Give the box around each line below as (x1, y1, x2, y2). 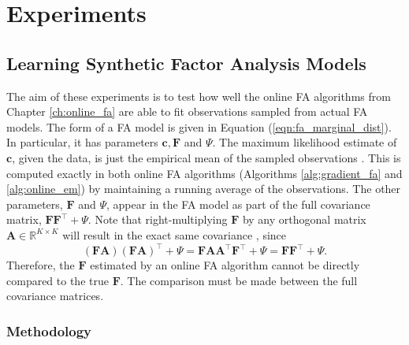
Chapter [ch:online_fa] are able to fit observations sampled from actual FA (6, 103, 368, 120)
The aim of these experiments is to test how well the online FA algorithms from (6, 87, 391, 104)
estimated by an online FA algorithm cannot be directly (90, 257, 360, 273)
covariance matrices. (6, 287, 104, 304)
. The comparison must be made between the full (120, 272, 358, 288)
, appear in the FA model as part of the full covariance (106, 195, 370, 212)
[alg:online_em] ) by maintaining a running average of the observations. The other (6, 180, 401, 197)
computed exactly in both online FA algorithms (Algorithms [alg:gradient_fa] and (6, 165, 403, 181)
